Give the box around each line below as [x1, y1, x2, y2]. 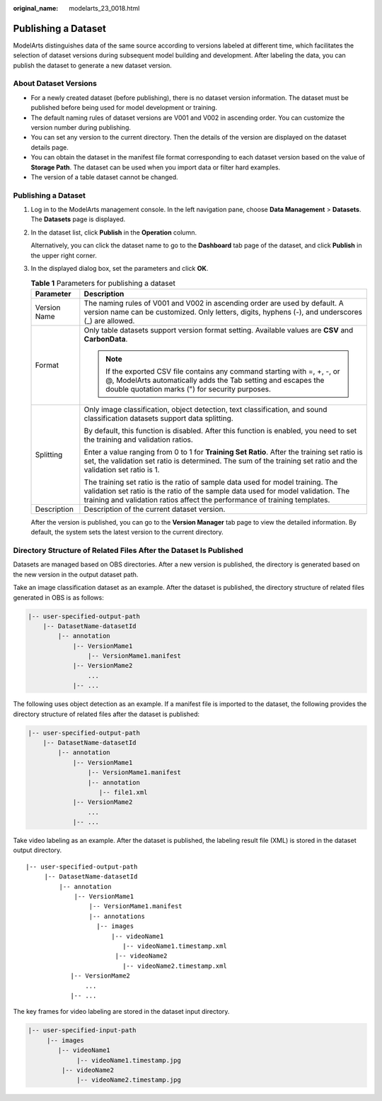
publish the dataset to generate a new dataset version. [13, 61, 173, 69]
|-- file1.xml [98, 788, 148, 796]
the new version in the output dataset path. [13, 570, 139, 579]
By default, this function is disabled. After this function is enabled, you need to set [83, 425, 357, 435]
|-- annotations [88, 912, 145, 920]
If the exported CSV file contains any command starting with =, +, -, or [105, 366, 340, 376]
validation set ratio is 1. [83, 464, 160, 474]
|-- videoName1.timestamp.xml [122, 942, 228, 950]
